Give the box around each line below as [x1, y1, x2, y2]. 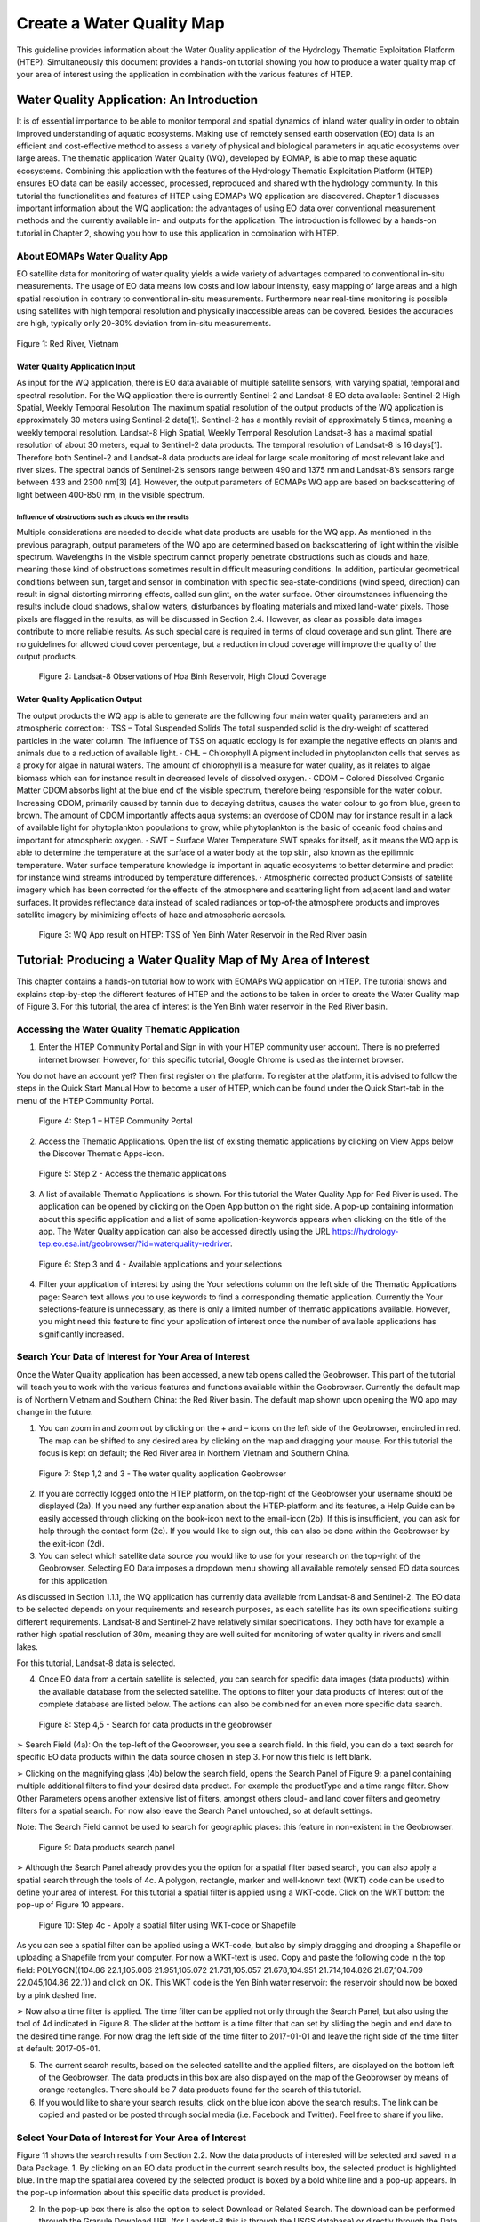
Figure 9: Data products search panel [38, 1842, 175, 1852]
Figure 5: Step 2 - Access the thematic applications [38, 1169, 227, 1179]
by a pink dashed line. [16, 1989, 97, 2000]
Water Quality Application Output [16, 694, 142, 705]
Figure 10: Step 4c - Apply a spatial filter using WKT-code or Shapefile [38, 1920, 297, 1930]
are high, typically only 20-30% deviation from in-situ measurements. [16, 318, 272, 329]
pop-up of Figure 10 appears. [16, 1899, 124, 1910]
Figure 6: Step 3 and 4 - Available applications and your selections [38, 1259, 283, 1269]
